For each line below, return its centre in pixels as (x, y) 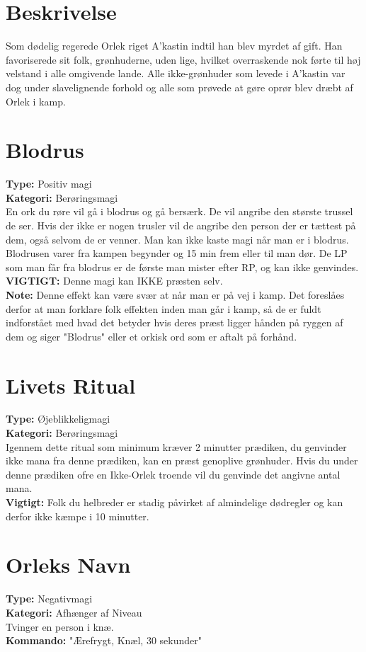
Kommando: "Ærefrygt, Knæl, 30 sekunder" (104, 640)
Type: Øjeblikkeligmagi (58, 419)
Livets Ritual (71, 385)
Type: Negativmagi (49, 599)
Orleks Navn (68, 565)
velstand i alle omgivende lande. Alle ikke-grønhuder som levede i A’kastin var (176, 73)
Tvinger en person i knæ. (60, 626)
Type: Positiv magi (49, 184)
